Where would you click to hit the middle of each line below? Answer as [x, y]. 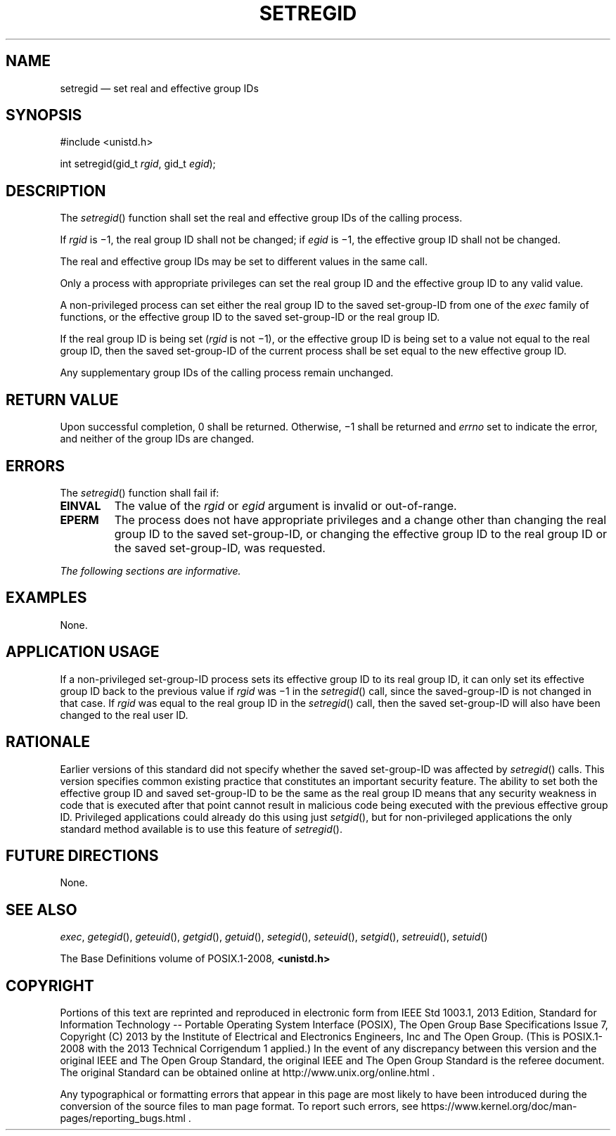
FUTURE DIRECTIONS [82, 855]
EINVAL [81, 505]
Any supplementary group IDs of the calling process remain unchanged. [227, 373]
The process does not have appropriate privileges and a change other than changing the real [360, 519]
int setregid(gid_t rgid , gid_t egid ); [138, 164]
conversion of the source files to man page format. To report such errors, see [239, 1106]
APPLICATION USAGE [83, 652]
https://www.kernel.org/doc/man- [499, 1106]
